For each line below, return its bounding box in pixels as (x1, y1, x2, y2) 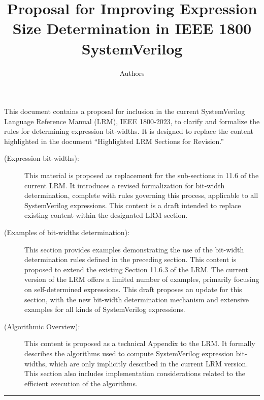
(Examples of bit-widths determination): (4, 227, 129, 238)
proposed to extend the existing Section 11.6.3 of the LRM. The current (24, 264, 248, 274)
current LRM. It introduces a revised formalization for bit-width (24, 180, 225, 190)
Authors (119, 67, 145, 78)
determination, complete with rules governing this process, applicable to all (24, 190, 258, 201)
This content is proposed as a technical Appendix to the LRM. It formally (24, 338, 255, 349)
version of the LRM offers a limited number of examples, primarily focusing (24, 274, 259, 284)
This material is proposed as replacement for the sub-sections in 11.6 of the (24, 170, 259, 181)
